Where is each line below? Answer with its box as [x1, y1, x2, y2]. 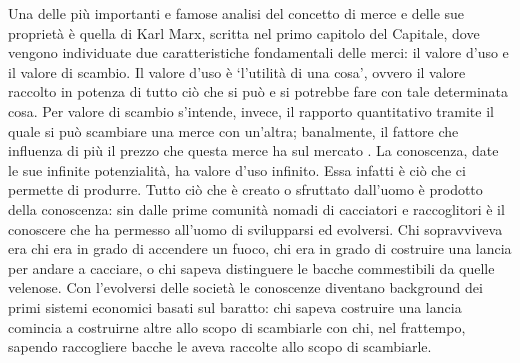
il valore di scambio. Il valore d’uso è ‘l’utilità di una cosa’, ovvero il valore [8, 61, 466, 82]
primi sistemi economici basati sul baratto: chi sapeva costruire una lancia [8, 296, 462, 317]
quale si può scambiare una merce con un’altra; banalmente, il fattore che [8, 120, 459, 141]
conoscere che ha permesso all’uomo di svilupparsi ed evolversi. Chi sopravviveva [8, 218, 503, 239]
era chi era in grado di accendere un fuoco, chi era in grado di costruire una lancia [8, 238, 512, 259]
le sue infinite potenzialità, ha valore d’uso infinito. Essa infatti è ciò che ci [8, 159, 466, 180]
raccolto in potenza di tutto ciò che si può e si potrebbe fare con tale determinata [8, 81, 509, 102]
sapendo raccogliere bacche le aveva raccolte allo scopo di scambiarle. [8, 336, 432, 357]
